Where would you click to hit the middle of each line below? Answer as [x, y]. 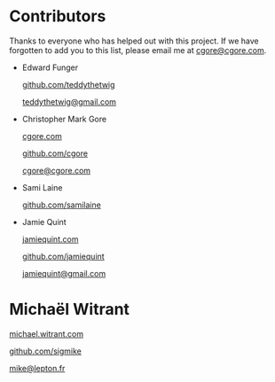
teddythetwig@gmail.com [69, 101]
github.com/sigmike [45, 351]
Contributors [58, 16]
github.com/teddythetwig [68, 84]
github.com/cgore [55, 153]
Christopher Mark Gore [64, 119]
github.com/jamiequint [63, 256]
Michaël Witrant [70, 310]
